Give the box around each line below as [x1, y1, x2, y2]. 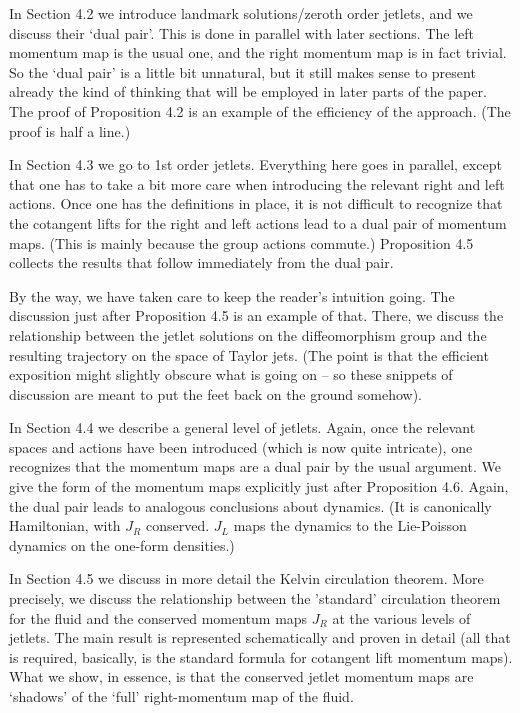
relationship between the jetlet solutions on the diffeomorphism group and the [9, 324, 487, 345]
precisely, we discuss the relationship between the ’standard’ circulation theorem [9, 588, 501, 609]
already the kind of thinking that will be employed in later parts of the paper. [9, 81, 487, 102]
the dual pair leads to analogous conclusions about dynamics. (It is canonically [9, 495, 492, 516]
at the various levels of [332, 607, 471, 628]
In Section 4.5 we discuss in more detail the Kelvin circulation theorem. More [9, 568, 484, 589]
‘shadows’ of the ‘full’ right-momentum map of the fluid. [9, 686, 354, 706]
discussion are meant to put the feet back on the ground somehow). [9, 383, 422, 404]
